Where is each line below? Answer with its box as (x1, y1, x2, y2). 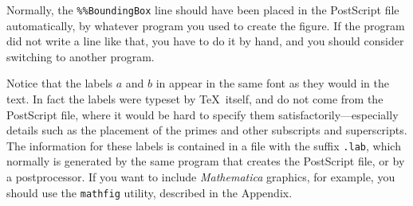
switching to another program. (6, 48, 155, 64)
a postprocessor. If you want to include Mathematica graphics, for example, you (6, 169, 395, 185)
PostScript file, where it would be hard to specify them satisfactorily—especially (6, 106, 399, 122)
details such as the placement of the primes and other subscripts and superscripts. (6, 122, 407, 138)
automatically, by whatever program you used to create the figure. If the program (6, 17, 405, 33)
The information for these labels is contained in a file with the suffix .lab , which (6, 137, 401, 154)
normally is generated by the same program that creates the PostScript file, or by (6, 153, 405, 169)
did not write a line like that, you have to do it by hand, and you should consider (6, 33, 404, 49)
